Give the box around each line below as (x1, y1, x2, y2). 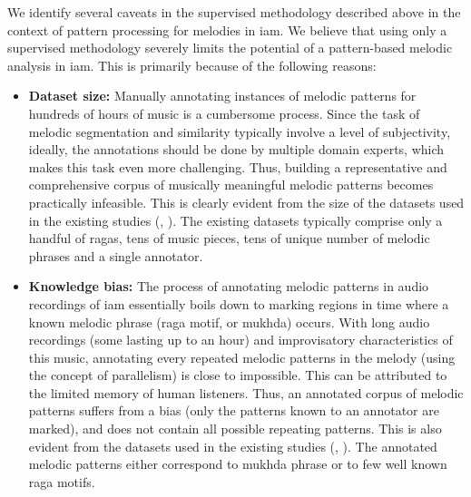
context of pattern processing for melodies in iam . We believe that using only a (7, 20, 447, 39)
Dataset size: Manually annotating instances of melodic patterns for (28, 86, 417, 105)
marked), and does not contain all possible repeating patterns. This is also (28, 419, 442, 438)
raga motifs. (28, 472, 95, 491)
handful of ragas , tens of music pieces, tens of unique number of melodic (28, 229, 430, 248)
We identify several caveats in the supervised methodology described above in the (7, 3, 461, 21)
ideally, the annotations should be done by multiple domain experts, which (28, 140, 445, 159)
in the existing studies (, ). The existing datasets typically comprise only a (28, 210, 443, 229)
